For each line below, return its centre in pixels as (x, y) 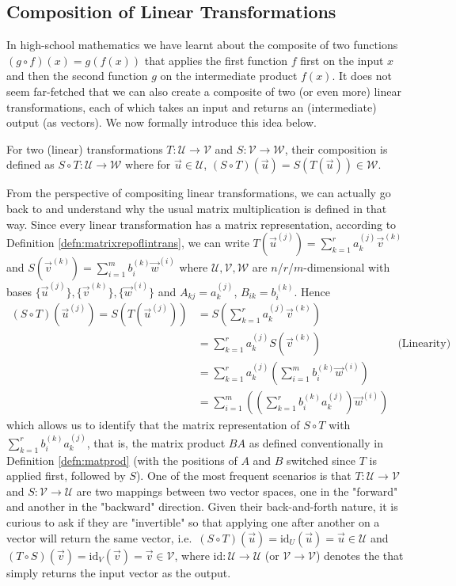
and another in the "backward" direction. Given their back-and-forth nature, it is (202, 506)
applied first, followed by (66, 476)
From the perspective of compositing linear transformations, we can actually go (199, 193)
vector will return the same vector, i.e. (99, 537)
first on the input (342, 60)
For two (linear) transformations (85, 148)
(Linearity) (424, 344)
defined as (30, 164)
